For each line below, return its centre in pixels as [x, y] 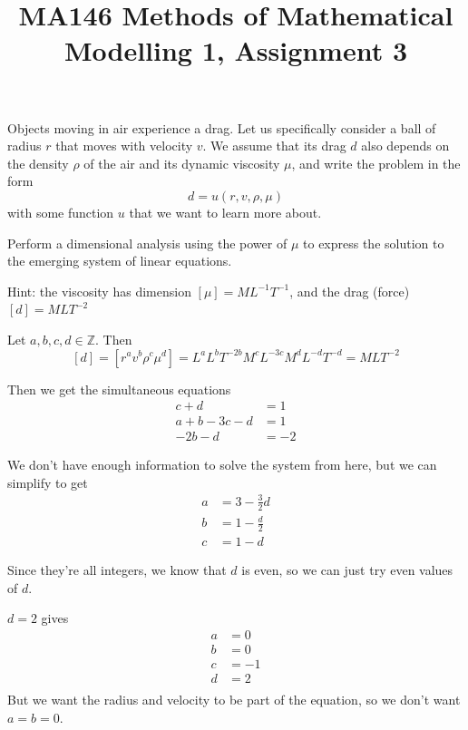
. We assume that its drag [274, 146]
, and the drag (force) [350, 291]
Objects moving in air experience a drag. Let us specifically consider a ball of [222, 127]
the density [38, 163]
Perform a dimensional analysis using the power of [147, 243]
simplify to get [48, 482]
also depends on [405, 146]
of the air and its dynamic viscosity [182, 163]
